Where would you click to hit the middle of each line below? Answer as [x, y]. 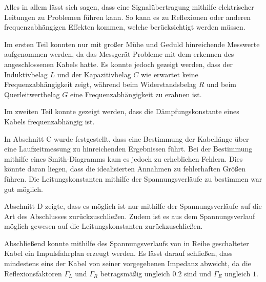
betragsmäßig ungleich [135, 273]
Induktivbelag [26, 74]
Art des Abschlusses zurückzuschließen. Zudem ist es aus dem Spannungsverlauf [130, 216]
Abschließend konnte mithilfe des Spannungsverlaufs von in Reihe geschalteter [127, 243]
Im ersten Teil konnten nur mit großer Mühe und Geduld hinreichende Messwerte [132, 44]
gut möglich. [24, 189]
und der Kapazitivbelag [94, 74]
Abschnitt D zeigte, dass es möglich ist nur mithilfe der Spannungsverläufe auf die [133, 206]
